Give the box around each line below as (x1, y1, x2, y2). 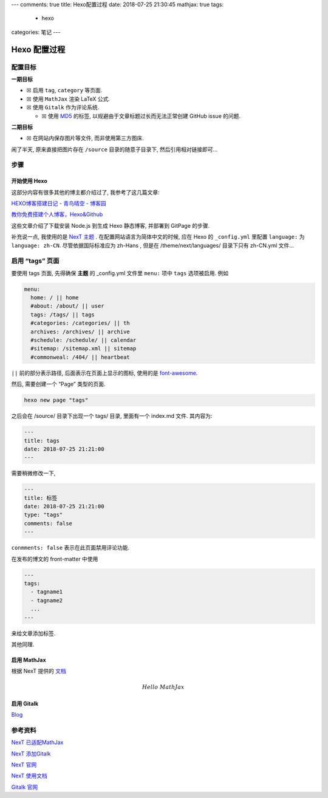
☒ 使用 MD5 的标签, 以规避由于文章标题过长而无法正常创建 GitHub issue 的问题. (41, 112, 241, 120)
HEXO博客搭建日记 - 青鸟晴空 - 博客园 (11, 200, 106, 207)
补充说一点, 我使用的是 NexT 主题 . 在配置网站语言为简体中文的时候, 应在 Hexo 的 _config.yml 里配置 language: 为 (11, 233, 305, 240)
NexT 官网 (11, 761, 37, 768)
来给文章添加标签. (11, 629, 56, 637)
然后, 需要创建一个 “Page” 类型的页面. (11, 380, 106, 388)
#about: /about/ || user (30, 302, 104, 310)
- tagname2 (30, 597, 63, 604)
